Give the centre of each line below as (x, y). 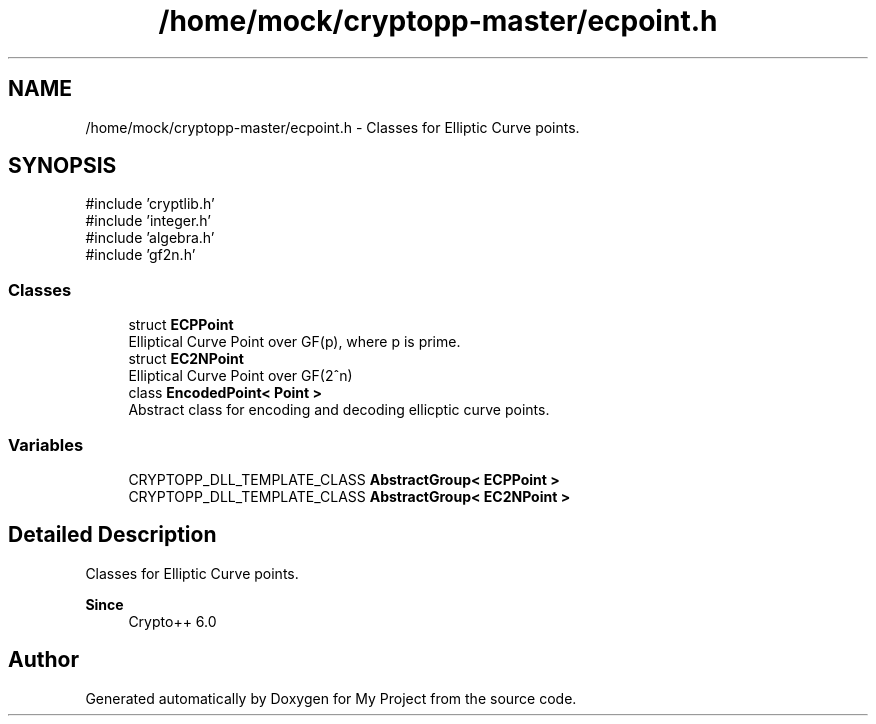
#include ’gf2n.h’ (140, 255)
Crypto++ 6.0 (172, 621)
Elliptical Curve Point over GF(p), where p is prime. (294, 342)
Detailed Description (112, 535)
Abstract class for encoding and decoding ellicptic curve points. (339, 410)
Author (43, 660)
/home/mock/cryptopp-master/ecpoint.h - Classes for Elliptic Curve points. (332, 127)
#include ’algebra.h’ (150, 238)
